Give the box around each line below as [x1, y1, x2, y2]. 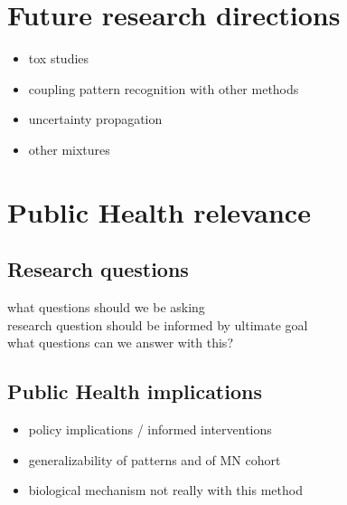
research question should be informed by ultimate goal [7, 315, 308, 334]
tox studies [28, 49, 89, 68]
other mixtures [28, 139, 110, 158]
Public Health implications [7, 377, 262, 405]
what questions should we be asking [7, 298, 205, 317]
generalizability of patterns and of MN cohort [28, 450, 281, 469]
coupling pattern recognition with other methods [28, 79, 299, 98]
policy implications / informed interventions [28, 420, 272, 439]
